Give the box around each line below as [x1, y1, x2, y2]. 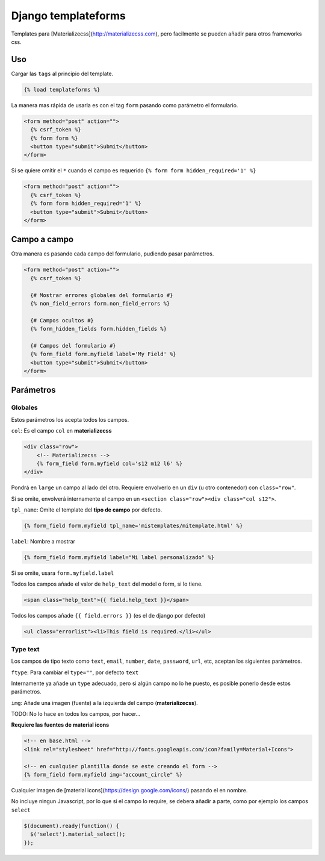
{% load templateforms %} [23, 86, 101, 93]
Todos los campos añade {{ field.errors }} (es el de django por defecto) [11, 612, 206, 619]
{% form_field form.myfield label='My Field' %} [30, 351, 177, 358]
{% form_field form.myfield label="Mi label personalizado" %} [23, 554, 215, 561]
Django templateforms [11, 9, 126, 22]
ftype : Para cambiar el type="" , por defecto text [11, 669, 139, 676]
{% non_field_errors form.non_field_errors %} [30, 300, 170, 307]
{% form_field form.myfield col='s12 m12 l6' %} [36, 460, 183, 467]
